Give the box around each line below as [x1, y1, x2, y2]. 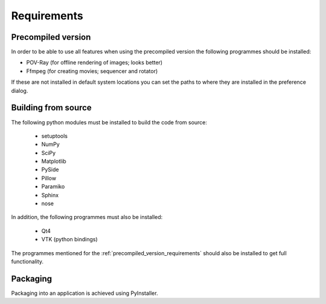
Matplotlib [41, 157, 66, 165]
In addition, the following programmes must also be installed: [11, 214, 163, 221]
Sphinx [41, 191, 59, 198]
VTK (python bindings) [41, 236, 98, 243]
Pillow [41, 174, 57, 182]
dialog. [11, 87, 28, 94]
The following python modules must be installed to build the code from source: [11, 118, 208, 126]
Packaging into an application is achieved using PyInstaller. [11, 290, 158, 297]
